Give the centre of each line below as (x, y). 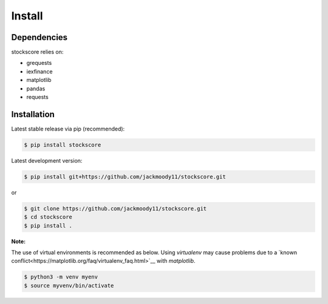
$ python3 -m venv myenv (61, 277)
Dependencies (39, 37)
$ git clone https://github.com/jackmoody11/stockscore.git (115, 208)
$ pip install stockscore (63, 145)
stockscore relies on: (37, 52)
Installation (33, 114)
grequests (39, 63)
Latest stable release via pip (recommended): (68, 129)
